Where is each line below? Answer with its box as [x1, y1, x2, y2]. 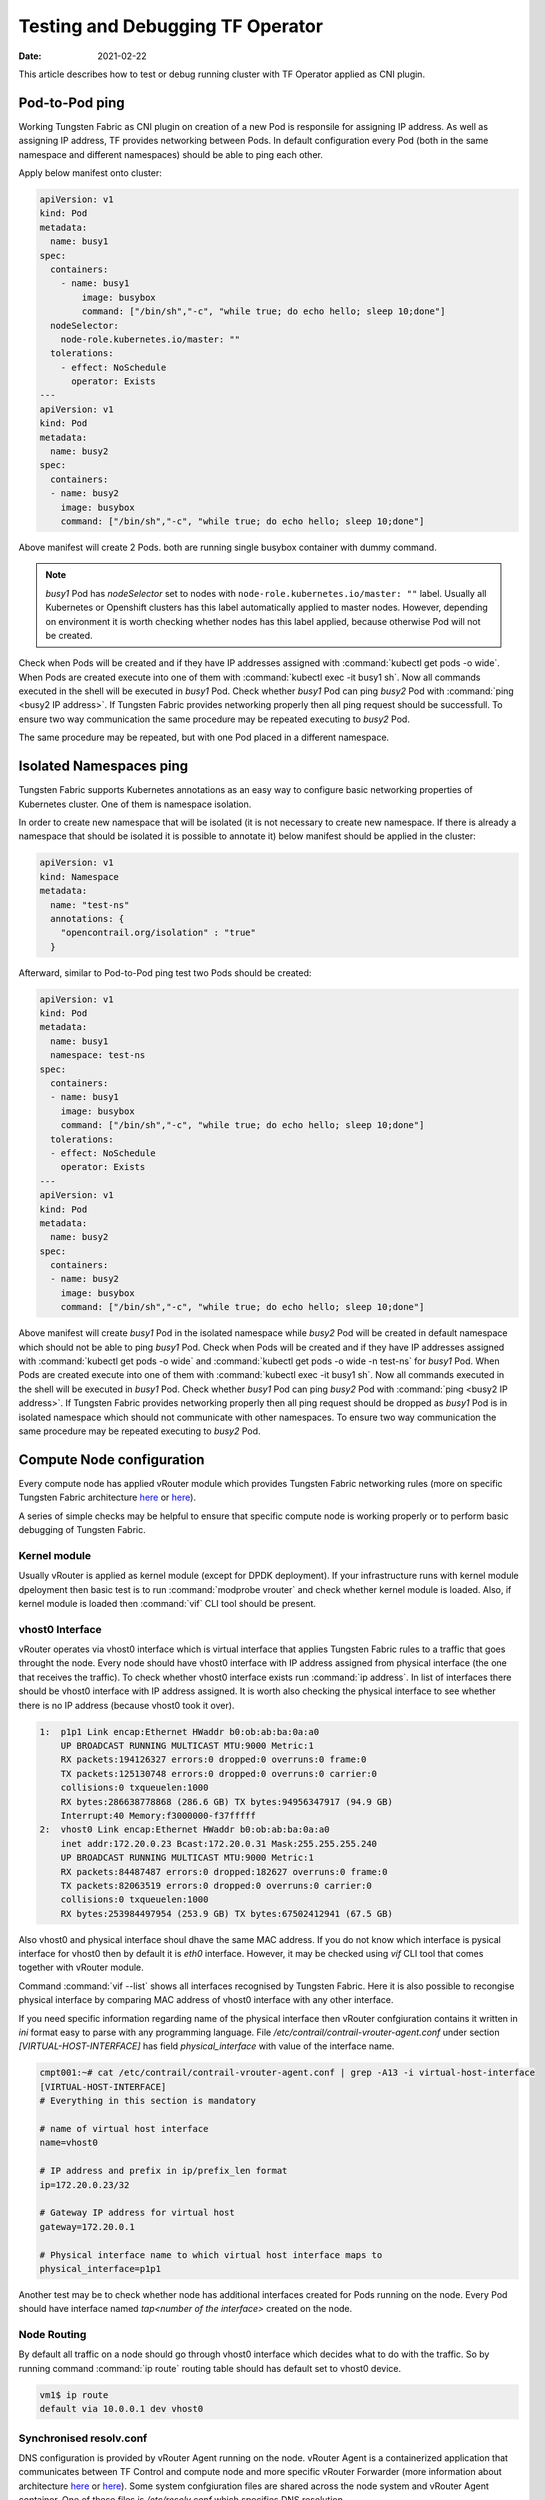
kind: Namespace [39, 871, 120, 882]
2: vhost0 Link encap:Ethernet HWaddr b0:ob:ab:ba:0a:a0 [39, 1824, 330, 1835]
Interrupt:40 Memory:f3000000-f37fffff [60, 1810, 257, 1821]
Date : [18, 50, 42, 62]
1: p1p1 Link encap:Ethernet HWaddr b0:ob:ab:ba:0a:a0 [39, 1726, 320, 1737]
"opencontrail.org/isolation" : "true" [60, 927, 257, 939]
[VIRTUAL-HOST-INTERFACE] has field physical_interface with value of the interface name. [18, 2040, 395, 2052]
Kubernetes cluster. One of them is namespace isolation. [18, 798, 252, 810]
